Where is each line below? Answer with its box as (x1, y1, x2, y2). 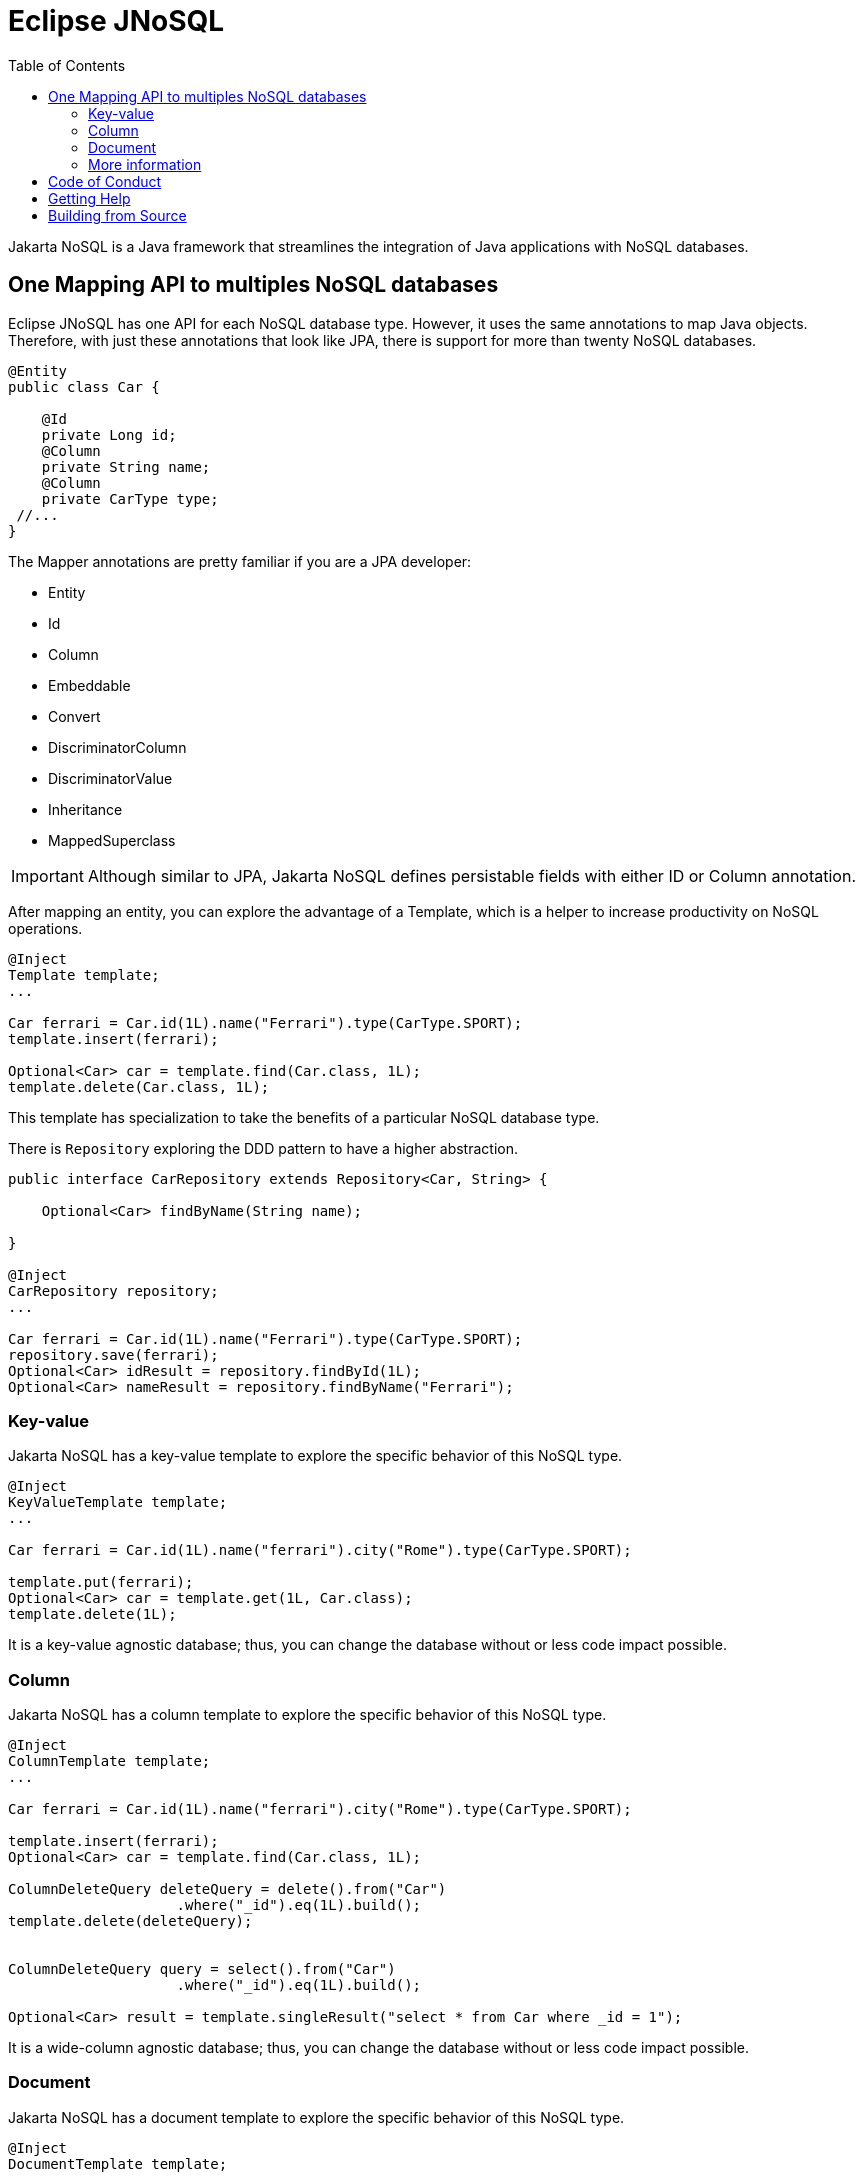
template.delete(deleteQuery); (8, 1913, 253, 1930)
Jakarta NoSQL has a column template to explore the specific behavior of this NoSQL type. (8, 1706, 607, 1724)
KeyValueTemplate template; (8, 1494, 228, 1511)
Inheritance (48, 800, 123, 818)
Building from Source (48, 206, 187, 224)
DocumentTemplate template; (8, 2155, 228, 2172)
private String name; (41, 458, 211, 475)
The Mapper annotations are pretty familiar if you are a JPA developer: (8, 552, 472, 570)
